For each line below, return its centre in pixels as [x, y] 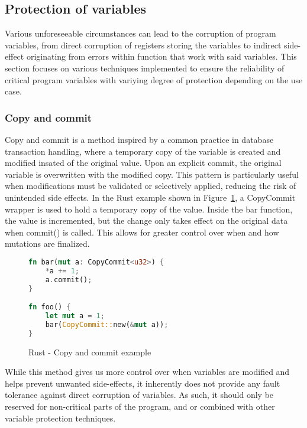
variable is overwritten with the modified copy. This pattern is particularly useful [152, 174]
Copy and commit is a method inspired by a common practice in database [139, 139]
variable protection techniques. [60, 418]
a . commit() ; [69, 280]
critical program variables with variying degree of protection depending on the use [154, 79]
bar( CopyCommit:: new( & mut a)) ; [107, 324]
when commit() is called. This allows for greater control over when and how [142, 232]
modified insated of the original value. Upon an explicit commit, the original [143, 163]
